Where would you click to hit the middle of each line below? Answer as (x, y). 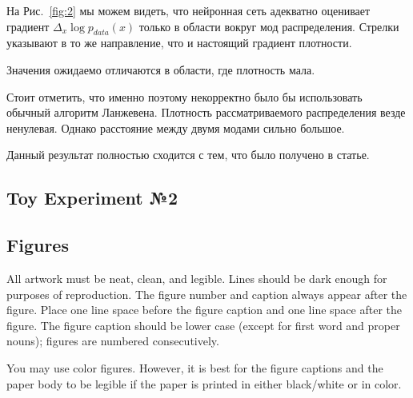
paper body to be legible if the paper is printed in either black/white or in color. (204, 383)
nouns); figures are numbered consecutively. (113, 341)
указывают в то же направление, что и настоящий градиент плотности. (179, 43)
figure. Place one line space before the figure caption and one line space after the (204, 310)
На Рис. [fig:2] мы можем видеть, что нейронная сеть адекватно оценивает (188, 10)
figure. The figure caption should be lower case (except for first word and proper (203, 325)
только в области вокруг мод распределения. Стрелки (269, 26)
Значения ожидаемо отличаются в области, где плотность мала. (161, 69)
